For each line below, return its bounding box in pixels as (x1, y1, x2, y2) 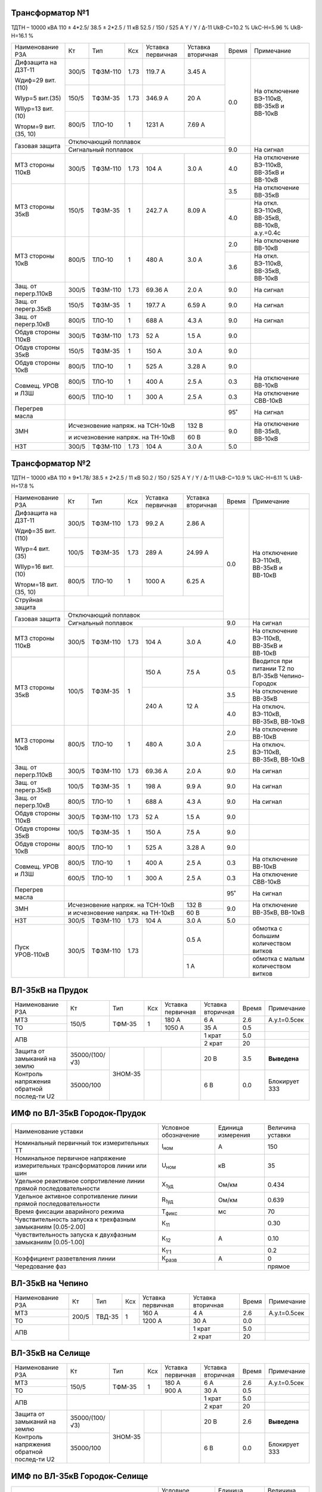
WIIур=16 (14, 562, 41, 571)
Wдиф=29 (14, 76, 44, 85)
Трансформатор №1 (11, 8, 89, 18)
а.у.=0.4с (254, 229, 281, 237)
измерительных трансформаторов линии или (14, 1161, 147, 1170)
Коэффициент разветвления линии (14, 1254, 116, 1262)
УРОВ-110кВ (14, 951, 50, 959)
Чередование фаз (14, 1262, 67, 1271)
